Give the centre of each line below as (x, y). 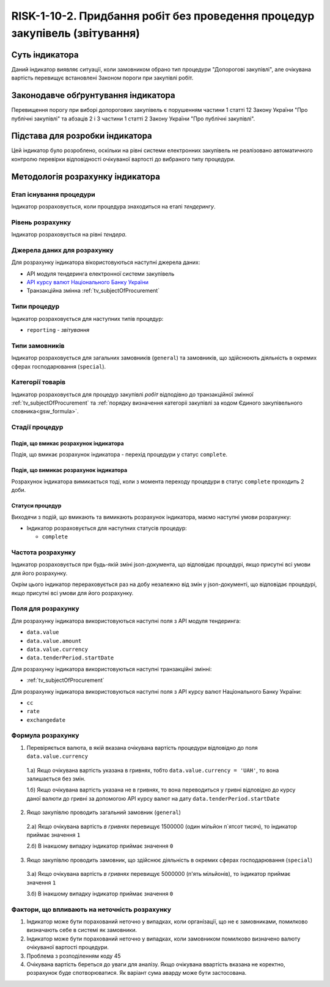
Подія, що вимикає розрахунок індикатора (69, 470)
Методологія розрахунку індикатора (86, 176)
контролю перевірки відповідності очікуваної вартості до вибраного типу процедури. (123, 159)
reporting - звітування (58, 329)
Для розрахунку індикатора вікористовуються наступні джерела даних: (106, 262)
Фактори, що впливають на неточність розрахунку (91, 909)
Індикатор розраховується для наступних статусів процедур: (107, 528)
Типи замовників (38, 345)
